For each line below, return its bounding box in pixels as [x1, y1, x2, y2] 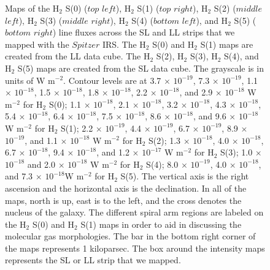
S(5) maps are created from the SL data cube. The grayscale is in [17, 61, 264, 74]
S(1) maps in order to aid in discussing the [80, 217, 242, 230]
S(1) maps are [200, 37, 253, 50]
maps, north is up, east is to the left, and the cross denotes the [5, 193, 242, 206]
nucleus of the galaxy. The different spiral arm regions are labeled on [5, 206, 264, 219]
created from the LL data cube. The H [5, 50, 150, 62]
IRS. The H [102, 37, 146, 50]
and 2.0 [27, 157, 55, 170]
